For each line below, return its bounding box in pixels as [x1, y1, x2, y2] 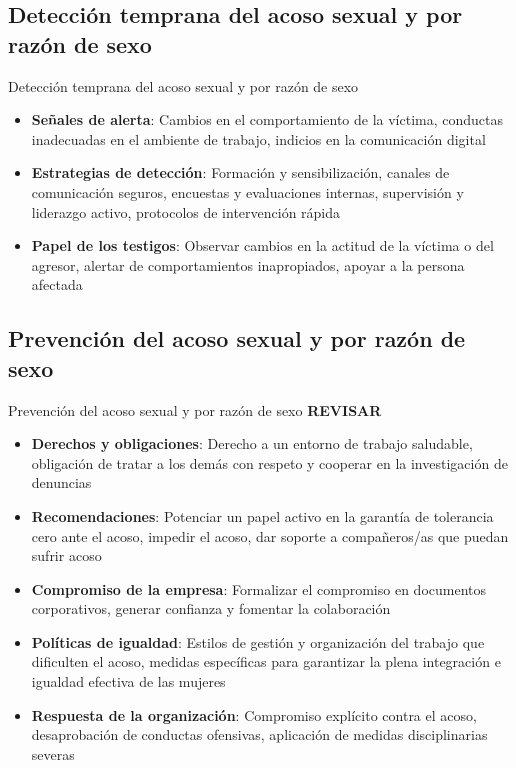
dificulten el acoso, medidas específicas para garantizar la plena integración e [31, 651, 501, 672]
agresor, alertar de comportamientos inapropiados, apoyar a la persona [31, 254, 465, 275]
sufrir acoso [31, 545, 102, 566]
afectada [31, 274, 83, 295]
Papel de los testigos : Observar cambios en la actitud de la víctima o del [31, 235, 494, 256]
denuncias [31, 472, 92, 493]
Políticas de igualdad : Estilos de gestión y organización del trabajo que [31, 631, 485, 652]
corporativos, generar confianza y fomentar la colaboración [31, 598, 391, 619]
